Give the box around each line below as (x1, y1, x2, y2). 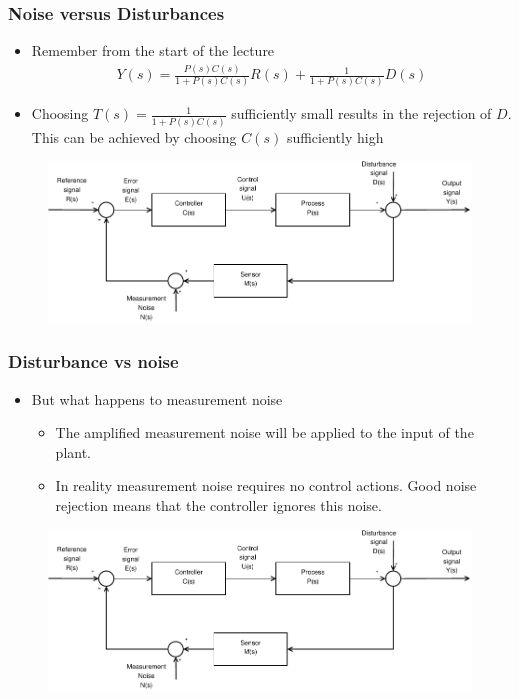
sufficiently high (286, 126, 384, 147)
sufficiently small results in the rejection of (231, 103, 492, 124)
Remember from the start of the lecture (31, 40, 275, 61)
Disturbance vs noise (8, 349, 179, 374)
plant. (55, 441, 91, 462)
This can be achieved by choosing (31, 126, 237, 147)
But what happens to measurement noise (31, 388, 283, 409)
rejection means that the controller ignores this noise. (55, 494, 382, 515)
